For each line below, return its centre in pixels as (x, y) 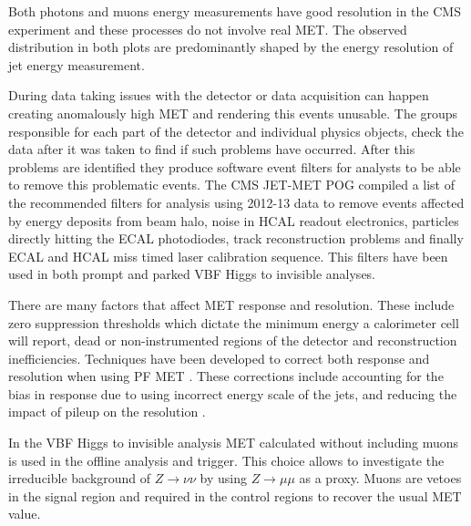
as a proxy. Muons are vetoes (380, 478)
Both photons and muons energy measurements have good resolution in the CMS (235, 11)
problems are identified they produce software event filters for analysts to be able (235, 166)
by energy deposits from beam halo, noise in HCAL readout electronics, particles (234, 220)
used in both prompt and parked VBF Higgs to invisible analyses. (192, 274)
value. (25, 514)
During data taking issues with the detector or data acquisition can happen (219, 95)
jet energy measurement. (77, 64)
